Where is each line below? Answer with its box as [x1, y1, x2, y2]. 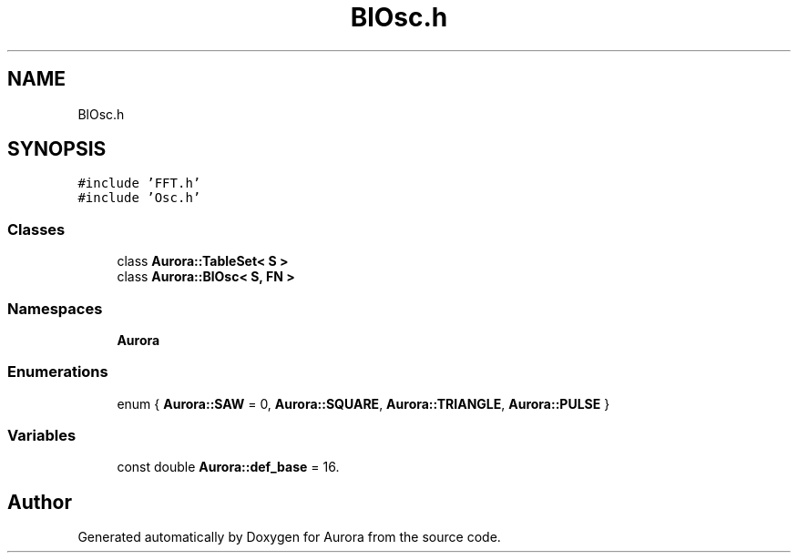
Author [7, 490, 72, 514]
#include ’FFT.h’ [77, 176, 201, 191]
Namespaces [7, 299, 103, 318]
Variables [7, 426, 77, 445]
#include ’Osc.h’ [77, 190, 201, 206]
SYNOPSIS [7, 137, 107, 161]
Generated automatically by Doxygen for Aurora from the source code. [77, 529, 501, 545]
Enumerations [7, 362, 108, 382]
